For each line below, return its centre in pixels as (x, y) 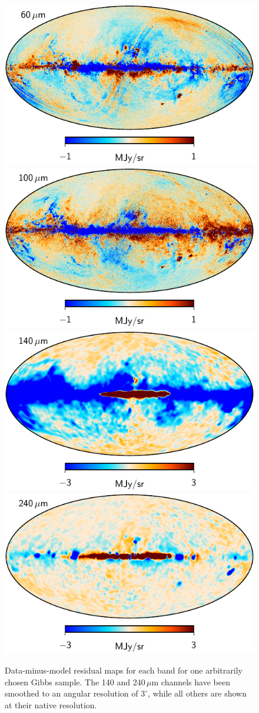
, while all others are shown (197, 693)
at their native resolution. (51, 704)
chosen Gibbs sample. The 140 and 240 (75, 682)
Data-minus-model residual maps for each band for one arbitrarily (124, 670)
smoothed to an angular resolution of (72, 693)
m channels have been (191, 682)
